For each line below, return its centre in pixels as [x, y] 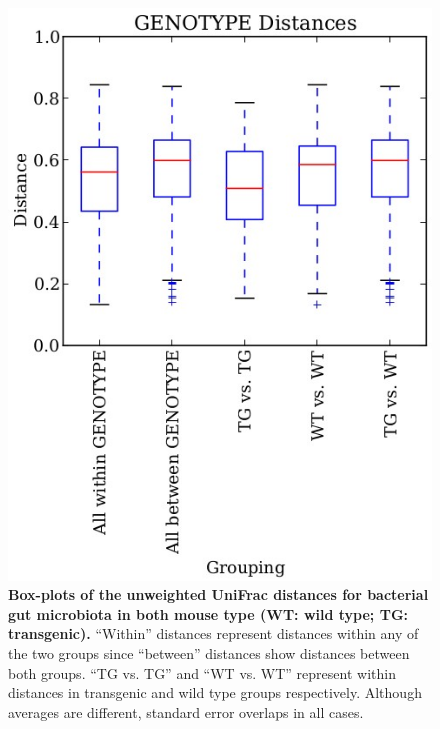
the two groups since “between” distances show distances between [209, 652]
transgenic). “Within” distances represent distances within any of [213, 633]
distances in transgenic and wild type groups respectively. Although [215, 692]
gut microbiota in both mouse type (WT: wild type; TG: [208, 613]
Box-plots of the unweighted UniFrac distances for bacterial [218, 594]
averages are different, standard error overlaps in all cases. [186, 711]
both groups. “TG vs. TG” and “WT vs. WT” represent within [202, 672]
